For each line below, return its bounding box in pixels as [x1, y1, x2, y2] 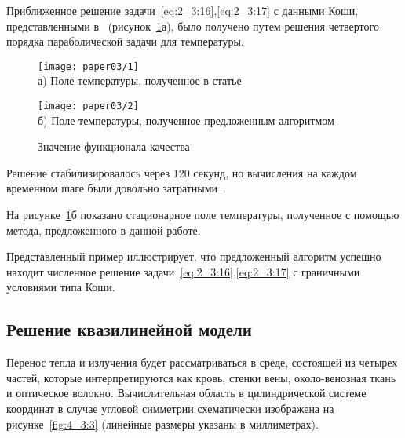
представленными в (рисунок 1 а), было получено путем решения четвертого [6, 17, 379, 34]
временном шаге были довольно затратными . [6, 180, 227, 196]
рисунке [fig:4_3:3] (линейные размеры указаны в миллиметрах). [6, 415, 319, 432]
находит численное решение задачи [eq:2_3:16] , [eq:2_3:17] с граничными [6, 263, 360, 279]
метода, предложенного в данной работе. [6, 221, 201, 238]
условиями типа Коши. [6, 279, 115, 295]
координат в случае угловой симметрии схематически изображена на [6, 400, 334, 417]
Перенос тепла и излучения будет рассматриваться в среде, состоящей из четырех [6, 354, 398, 370]
